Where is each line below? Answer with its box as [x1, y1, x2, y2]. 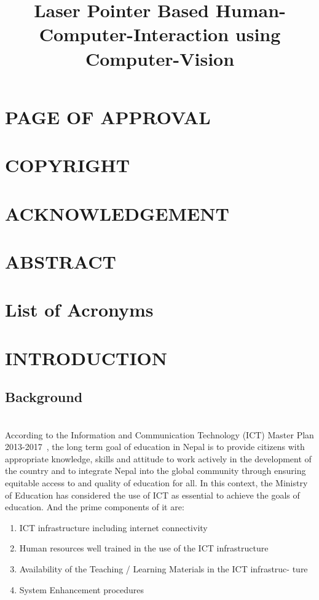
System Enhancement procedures [19, 583, 144, 596]
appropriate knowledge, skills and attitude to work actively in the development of [5, 452, 312, 465]
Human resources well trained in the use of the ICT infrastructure [19, 542, 269, 555]
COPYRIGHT [5, 152, 130, 178]
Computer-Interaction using [39, 22, 281, 47]
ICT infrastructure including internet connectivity [19, 521, 208, 534]
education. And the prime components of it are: [5, 500, 184, 513]
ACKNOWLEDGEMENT [5, 200, 229, 226]
